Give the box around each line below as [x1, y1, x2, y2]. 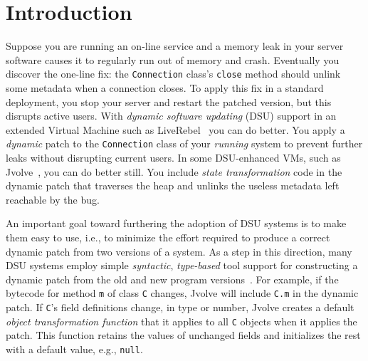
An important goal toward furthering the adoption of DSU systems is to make [6, 216, 347, 231]
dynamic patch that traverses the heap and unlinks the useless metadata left [6, 178, 340, 193]
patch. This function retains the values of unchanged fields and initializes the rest [6, 328, 361, 342]
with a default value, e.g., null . [6, 341, 143, 356]
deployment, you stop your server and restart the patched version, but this [6, 94, 332, 109]
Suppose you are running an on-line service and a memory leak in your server [6, 38, 344, 53]
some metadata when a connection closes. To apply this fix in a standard [6, 80, 324, 95]
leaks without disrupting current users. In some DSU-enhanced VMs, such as [6, 150, 341, 164]
